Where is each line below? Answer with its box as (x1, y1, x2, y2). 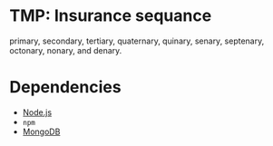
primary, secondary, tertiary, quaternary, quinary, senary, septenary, (9, 35, 265, 46)
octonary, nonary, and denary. (9, 44, 122, 55)
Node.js (22, 106, 53, 118)
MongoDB (22, 126, 61, 137)
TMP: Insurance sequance (9, 5, 212, 26)
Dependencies (9, 77, 122, 98)
